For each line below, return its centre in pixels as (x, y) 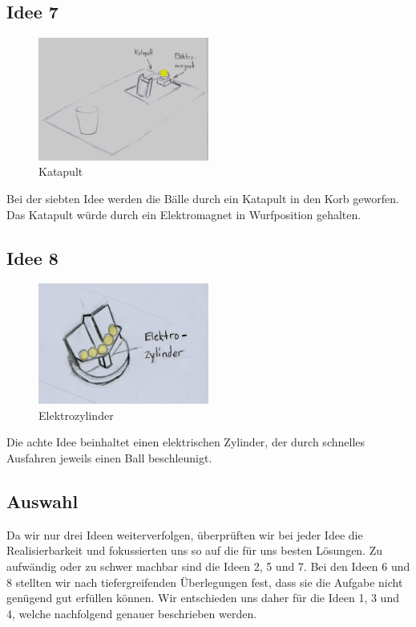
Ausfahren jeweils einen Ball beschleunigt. (109, 458)
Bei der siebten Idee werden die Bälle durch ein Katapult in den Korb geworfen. (203, 198)
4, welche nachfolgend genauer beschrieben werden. (132, 613)
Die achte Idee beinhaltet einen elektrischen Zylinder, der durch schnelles (186, 442)
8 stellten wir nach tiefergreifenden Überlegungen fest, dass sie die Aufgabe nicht (205, 582)
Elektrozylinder (76, 415)
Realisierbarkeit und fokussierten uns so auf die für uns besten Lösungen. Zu (195, 550)
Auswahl (42, 501)
